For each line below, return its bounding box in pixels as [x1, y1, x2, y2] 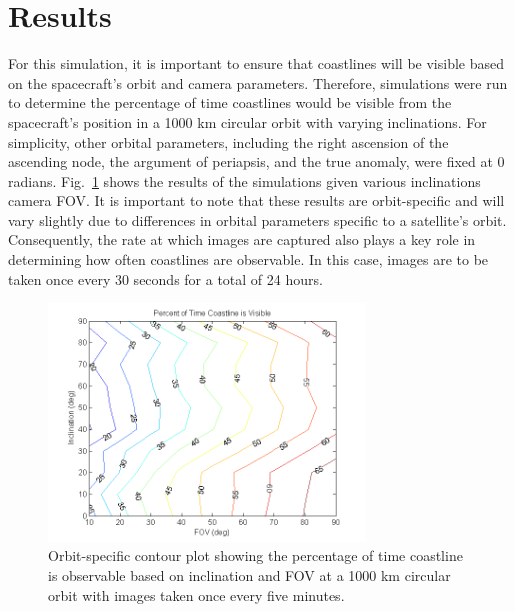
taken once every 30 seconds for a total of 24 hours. [8, 268, 323, 289]
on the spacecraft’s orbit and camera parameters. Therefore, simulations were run [8, 72, 508, 93]
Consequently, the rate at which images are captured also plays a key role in [8, 229, 476, 250]
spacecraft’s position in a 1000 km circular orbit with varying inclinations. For [8, 111, 487, 132]
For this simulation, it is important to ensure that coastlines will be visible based [8, 53, 504, 74]
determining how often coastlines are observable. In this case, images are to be [8, 249, 489, 270]
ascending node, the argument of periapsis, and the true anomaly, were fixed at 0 [8, 151, 505, 172]
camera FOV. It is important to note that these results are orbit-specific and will [8, 190, 505, 211]
